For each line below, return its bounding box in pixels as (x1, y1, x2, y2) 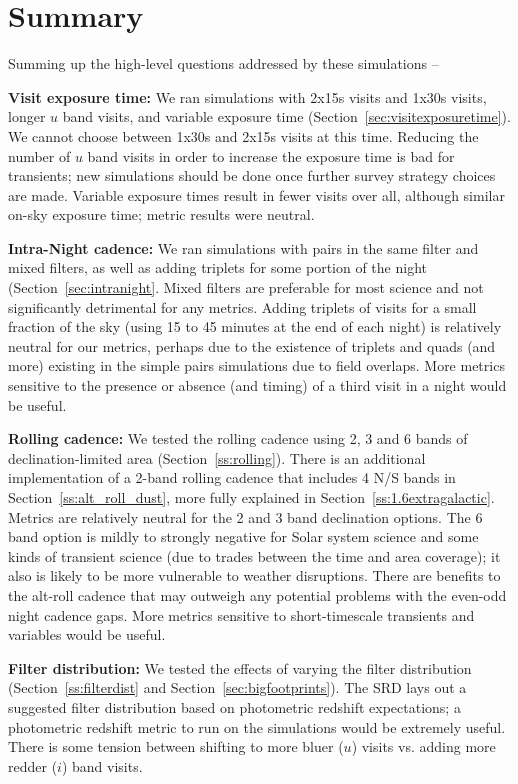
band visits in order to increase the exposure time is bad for (87, 145, 455, 166)
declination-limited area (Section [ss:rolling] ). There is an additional (8, 447, 426, 468)
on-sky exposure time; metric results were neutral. (8, 204, 315, 225)
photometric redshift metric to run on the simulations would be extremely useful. (8, 716, 506, 737)
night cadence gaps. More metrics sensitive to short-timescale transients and (8, 604, 475, 625)
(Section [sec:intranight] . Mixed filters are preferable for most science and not (8, 277, 484, 298)
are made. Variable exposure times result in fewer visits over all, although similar (8, 184, 505, 205)
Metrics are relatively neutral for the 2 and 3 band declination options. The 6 (8, 506, 483, 527)
